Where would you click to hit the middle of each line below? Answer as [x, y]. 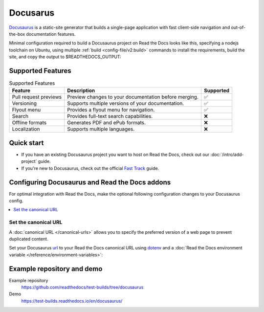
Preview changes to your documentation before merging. [133, 97]
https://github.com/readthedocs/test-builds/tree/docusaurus [82, 287]
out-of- [238, 27]
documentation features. [51, 34]
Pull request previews [37, 97]
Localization [26, 129]
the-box [17, 34]
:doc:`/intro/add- [227, 155]
